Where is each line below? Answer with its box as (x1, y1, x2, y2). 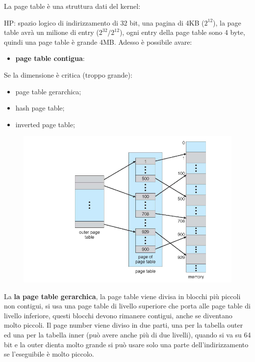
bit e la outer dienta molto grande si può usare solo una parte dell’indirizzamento (4, 339, 249, 349)
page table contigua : (15, 53, 85, 63)
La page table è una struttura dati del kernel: (4, 1, 141, 11)
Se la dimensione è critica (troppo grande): (4, 69, 132, 80)
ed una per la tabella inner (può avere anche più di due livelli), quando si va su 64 (4, 329, 251, 339)
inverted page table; (15, 119, 75, 129)
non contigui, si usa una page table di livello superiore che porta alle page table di (4, 301, 251, 311)
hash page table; (15, 103, 65, 113)
